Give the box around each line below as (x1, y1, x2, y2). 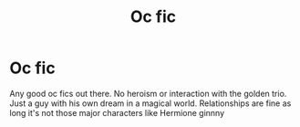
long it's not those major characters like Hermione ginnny (9, 107, 225, 118)
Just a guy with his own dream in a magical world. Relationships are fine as (9, 98, 292, 109)
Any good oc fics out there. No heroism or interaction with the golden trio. (9, 88, 287, 99)
